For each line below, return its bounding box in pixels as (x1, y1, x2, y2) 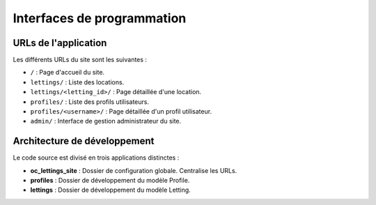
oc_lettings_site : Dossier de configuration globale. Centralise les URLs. (30, 166, 237, 174)
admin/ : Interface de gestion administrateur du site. (30, 117, 182, 126)
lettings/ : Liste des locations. (30, 77, 125, 86)
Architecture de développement (13, 135, 155, 147)
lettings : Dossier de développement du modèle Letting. (30, 185, 191, 195)
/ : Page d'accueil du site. (30, 68, 104, 77)
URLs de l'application (13, 37, 107, 49)
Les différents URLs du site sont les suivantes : (13, 56, 148, 64)
